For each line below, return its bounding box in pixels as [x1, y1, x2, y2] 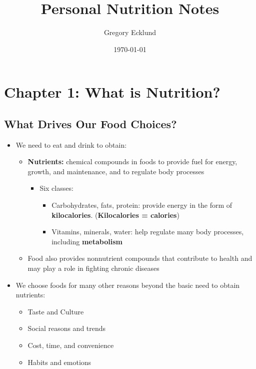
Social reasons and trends [27, 323, 106, 333]
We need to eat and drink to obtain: [15, 139, 127, 150]
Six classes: [39, 183, 73, 193]
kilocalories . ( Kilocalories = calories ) [51, 209, 179, 220]
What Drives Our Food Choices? [4, 116, 177, 131]
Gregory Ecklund [103, 27, 156, 38]
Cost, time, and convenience [27, 340, 114, 350]
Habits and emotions [27, 356, 91, 367]
